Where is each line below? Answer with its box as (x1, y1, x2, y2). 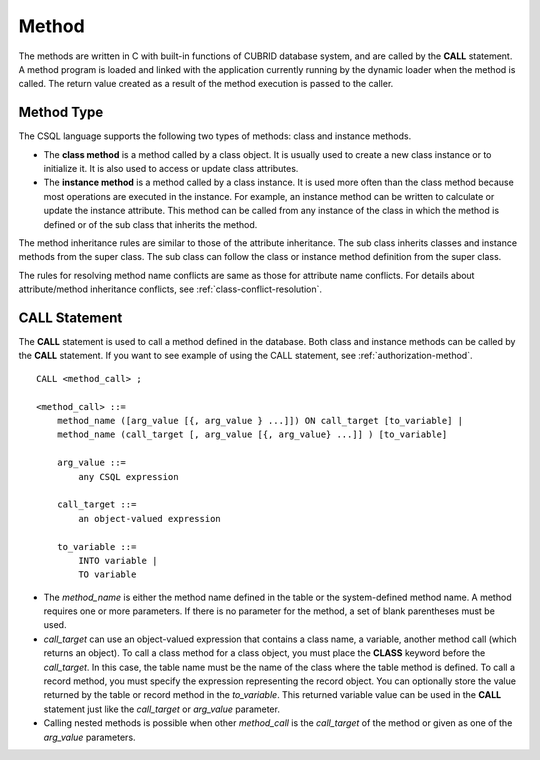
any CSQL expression (78, 471, 179, 482)
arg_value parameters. (43, 731, 136, 743)
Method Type (18, 104, 104, 121)
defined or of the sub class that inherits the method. (43, 218, 258, 230)
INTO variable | (78, 555, 158, 566)
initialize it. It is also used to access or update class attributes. (43, 163, 299, 175)
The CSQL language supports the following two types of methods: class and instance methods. (18, 130, 412, 142)
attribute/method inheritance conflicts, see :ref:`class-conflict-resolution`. (18, 283, 323, 295)
